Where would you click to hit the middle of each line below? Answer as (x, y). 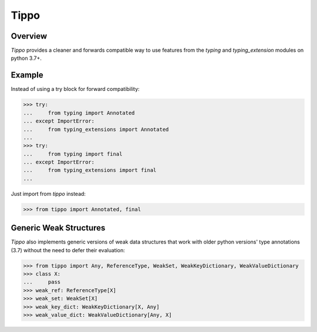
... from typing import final (73, 154)
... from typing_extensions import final (90, 170)
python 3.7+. (26, 58)
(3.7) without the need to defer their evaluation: (68, 250)
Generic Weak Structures (58, 228)
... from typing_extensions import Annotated (96, 129)
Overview (29, 36)
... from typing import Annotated (79, 113)
